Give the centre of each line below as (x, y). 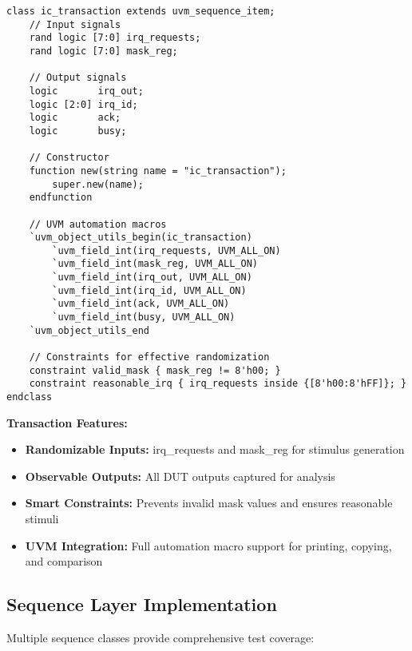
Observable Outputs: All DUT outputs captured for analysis (180, 476)
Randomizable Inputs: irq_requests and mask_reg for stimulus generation (215, 449)
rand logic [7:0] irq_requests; (115, 38)
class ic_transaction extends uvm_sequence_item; (141, 11)
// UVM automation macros (98, 224)
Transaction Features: (67, 422)
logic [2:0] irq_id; (83, 104)
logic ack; (75, 118)
